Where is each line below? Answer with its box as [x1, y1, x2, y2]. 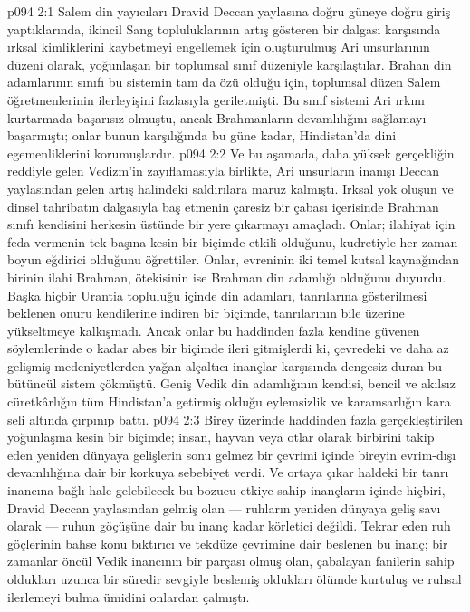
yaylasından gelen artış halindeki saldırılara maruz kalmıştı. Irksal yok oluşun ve [7, 178, 454, 197]
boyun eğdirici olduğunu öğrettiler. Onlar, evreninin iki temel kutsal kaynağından [7, 250, 459, 269]
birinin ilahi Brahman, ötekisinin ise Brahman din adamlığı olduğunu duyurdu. [7, 267, 446, 286]
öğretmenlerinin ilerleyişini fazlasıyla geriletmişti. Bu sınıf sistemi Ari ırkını [7, 90, 425, 109]
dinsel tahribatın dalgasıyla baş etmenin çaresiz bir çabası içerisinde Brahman [7, 196, 439, 215]
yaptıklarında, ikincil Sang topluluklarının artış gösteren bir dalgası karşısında [7, 19, 441, 38]
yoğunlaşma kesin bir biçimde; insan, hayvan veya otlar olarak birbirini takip [7, 427, 435, 446]
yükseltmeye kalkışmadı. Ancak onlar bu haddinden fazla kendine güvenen [7, 320, 420, 339]
